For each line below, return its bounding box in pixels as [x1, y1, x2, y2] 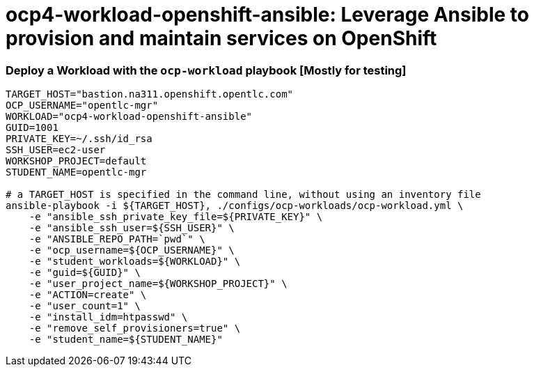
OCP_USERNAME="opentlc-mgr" [6, 100, 159, 111]
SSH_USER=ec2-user [6, 144, 106, 156]
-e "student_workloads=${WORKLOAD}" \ [29, 256, 241, 268]
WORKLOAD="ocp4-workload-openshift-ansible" [6, 111, 253, 123]
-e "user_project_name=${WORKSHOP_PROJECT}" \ [29, 278, 288, 290]
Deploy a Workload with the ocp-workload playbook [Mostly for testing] [6, 63, 407, 77]
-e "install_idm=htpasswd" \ [29, 311, 188, 323]
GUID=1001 [6, 122, 58, 134]
